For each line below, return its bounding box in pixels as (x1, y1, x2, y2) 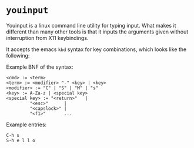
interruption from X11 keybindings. (6, 34, 89, 41)
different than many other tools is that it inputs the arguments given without (6, 28, 189, 35)
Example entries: (6, 121, 47, 128)
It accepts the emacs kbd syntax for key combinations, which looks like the (6, 46, 187, 53)
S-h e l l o (6, 137, 35, 143)
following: (6, 52, 30, 59)
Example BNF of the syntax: (6, 63, 73, 70)
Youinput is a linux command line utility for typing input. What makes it (6, 22, 176, 29)
